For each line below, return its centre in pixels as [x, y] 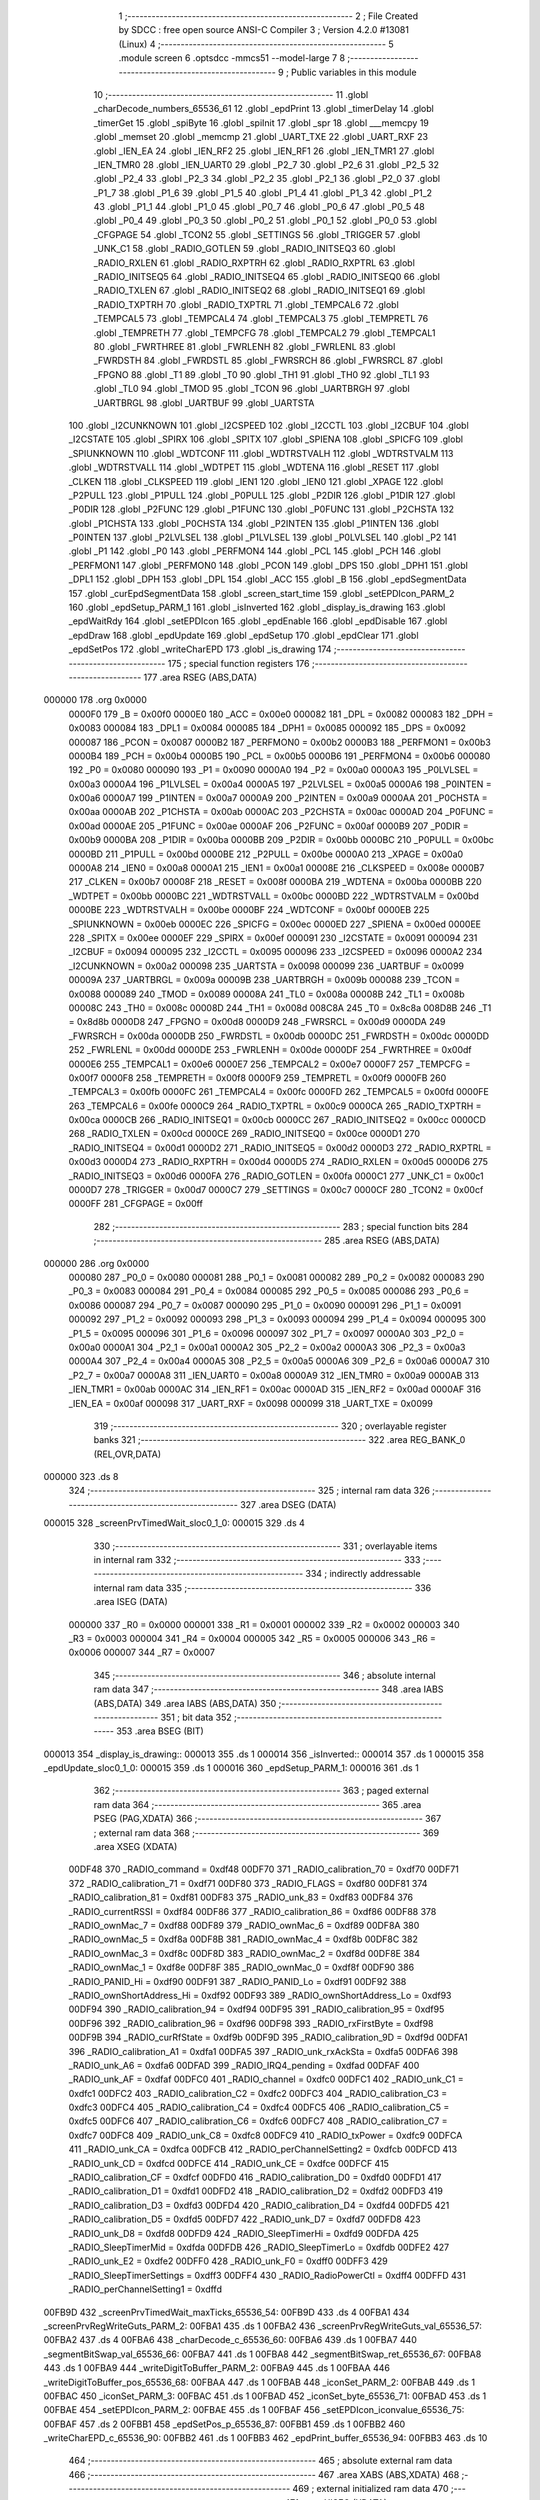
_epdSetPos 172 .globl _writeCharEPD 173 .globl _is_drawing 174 [200, 649]
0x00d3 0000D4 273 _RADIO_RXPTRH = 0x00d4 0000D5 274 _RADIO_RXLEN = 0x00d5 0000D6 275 [278, 1162]
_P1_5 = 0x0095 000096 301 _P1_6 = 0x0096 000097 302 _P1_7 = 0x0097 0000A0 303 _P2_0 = [266, 1333]
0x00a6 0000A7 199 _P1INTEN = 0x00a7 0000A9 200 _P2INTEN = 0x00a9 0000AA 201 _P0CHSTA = [278, 798]
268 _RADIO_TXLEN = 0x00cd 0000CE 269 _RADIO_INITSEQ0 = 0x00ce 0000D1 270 [244, 1134]
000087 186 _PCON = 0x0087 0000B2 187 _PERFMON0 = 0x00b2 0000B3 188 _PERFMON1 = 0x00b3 [280, 742]
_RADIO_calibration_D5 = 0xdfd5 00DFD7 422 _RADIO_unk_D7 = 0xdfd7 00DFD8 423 [244, 2219]
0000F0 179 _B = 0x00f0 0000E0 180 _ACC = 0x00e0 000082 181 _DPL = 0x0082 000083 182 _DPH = [281, 714]
